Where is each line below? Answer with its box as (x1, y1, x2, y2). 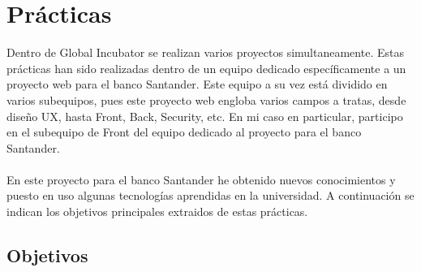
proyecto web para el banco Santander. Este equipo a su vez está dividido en (6, 76, 388, 93)
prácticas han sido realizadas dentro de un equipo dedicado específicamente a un (6, 59, 406, 76)
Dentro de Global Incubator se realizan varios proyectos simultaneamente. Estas (6, 44, 404, 61)
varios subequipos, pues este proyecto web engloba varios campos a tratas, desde (6, 91, 406, 108)
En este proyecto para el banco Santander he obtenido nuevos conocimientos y (6, 171, 396, 188)
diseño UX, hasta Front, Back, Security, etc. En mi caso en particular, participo (6, 107, 403, 124)
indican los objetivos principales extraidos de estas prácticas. (6, 203, 308, 220)
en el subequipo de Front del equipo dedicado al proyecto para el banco (6, 123, 362, 140)
